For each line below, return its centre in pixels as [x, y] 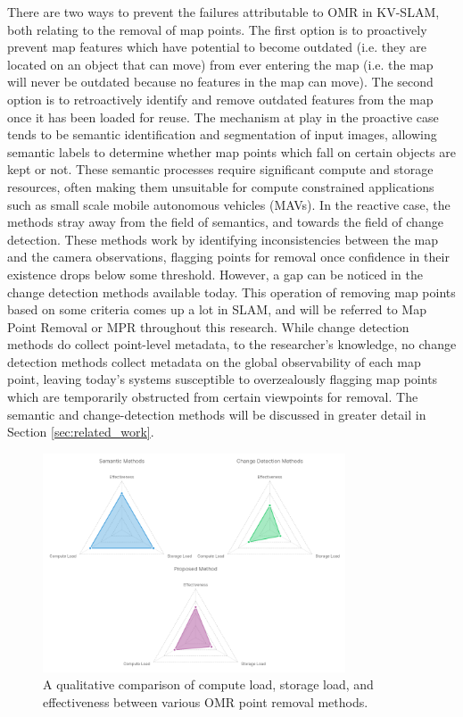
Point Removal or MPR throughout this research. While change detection [208, 326]
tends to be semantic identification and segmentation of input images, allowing [222, 134]
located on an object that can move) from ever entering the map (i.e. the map [220, 64]
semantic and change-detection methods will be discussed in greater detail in [217, 414]
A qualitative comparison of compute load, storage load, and [208, 684]
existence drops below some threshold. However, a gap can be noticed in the [215, 274]
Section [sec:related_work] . [81, 432]
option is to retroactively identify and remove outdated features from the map [220, 99]
